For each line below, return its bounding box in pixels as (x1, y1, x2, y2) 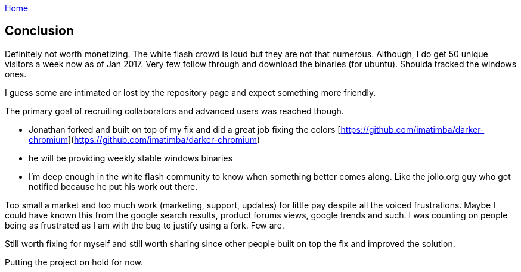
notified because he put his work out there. (29, 181, 198, 192)
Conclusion (5, 23, 75, 39)
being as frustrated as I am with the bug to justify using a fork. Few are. (5, 220, 284, 230)
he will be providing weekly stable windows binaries (29, 152, 232, 163)
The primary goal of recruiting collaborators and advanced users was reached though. (5, 105, 344, 116)
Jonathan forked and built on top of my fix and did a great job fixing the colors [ (29, 124, 341, 135)
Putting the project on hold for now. (5, 257, 144, 267)
